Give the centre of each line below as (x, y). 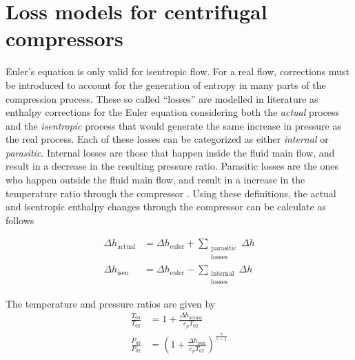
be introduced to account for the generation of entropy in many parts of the (166, 84)
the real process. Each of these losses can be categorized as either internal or (167, 139)
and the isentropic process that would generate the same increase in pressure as (173, 125)
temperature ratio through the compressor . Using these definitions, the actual (171, 193)
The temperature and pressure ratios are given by (111, 303)
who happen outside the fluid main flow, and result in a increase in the (155, 180)
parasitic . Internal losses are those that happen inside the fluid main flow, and (170, 152)
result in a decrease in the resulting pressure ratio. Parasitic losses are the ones (172, 166)
